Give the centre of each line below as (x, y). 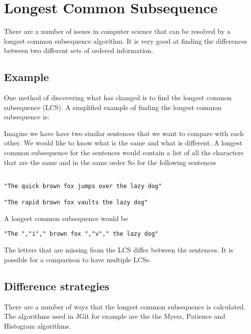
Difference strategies (57, 286)
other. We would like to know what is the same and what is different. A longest (123, 143)
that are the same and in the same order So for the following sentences (110, 162)
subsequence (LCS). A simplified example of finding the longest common (113, 107)
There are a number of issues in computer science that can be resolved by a (117, 31)
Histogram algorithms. (38, 325)
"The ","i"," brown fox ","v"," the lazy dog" (81, 234)
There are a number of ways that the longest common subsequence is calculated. (125, 306)
